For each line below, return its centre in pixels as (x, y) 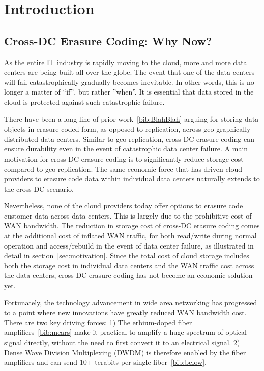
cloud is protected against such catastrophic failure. (84, 101)
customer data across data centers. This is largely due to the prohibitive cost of (128, 215)
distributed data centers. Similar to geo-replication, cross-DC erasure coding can (129, 138)
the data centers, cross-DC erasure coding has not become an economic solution (128, 275)
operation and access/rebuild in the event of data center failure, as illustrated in (129, 245)
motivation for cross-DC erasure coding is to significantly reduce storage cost (124, 158)
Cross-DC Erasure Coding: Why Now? (108, 40)
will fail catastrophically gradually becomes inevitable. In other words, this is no (129, 82)
